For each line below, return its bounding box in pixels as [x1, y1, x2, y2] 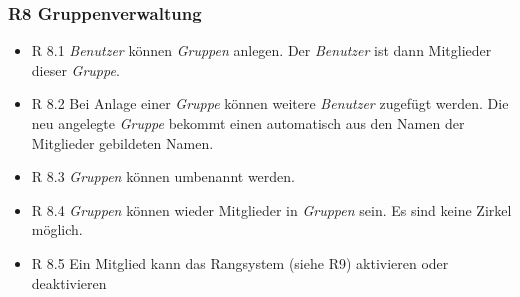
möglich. [31, 219, 83, 240]
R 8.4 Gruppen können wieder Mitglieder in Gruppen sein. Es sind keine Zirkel [31, 199, 512, 220]
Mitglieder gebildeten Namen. [31, 132, 214, 153]
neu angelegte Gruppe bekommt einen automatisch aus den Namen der [31, 113, 465, 133]
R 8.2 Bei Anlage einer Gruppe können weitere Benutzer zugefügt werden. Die [31, 93, 509, 114]
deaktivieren [31, 272, 107, 293]
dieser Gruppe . [31, 59, 120, 80]
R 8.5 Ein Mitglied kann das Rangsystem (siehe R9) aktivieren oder [31, 252, 449, 273]
